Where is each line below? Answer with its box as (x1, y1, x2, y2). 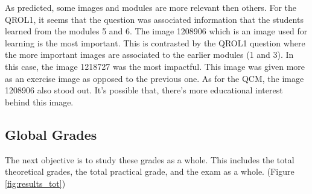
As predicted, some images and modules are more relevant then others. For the (5, 1, 296, 13)
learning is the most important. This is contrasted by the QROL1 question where (5, 36, 305, 49)
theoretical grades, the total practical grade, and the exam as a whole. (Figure (5, 165, 294, 178)
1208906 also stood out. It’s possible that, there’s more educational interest (5, 84, 283, 96)
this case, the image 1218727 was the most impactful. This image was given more (5, 60, 305, 72)
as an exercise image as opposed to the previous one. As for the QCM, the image (5, 72, 304, 84)
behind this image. (5, 95, 74, 108)
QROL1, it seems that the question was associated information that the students (5, 13, 304, 25)
